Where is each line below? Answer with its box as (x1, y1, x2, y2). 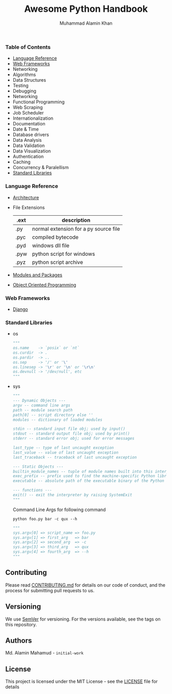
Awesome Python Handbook (24, 3, 148, 15)
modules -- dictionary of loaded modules (12, 417, 102, 422)
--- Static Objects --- (12, 464, 64, 469)
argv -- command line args (12, 403, 71, 408)
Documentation (12, 121, 46, 127)
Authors (5, 636, 32, 645)
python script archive (32, 258, 83, 266)
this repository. (5, 621, 37, 627)
